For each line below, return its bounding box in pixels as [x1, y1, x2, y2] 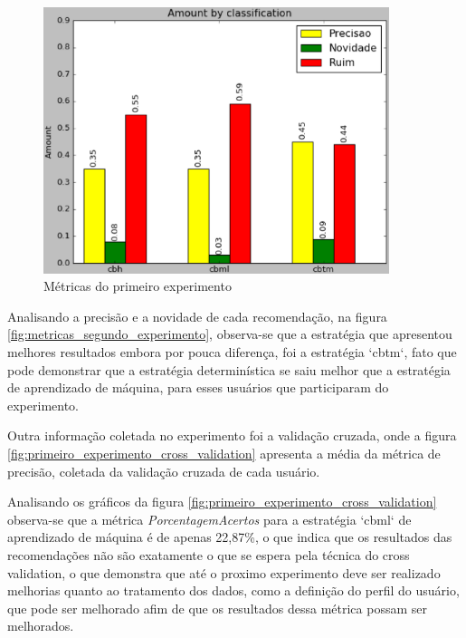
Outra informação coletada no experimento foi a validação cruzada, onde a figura [7, 426, 457, 445]
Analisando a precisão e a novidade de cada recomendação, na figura [7, 306, 387, 325]
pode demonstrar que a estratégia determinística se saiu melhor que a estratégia [7, 360, 451, 379]
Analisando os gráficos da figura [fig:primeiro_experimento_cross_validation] [7, 492, 437, 511]
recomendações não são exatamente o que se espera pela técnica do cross [7, 545, 410, 564]
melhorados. [7, 616, 74, 635]
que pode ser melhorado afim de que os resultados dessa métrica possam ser [7, 598, 427, 617]
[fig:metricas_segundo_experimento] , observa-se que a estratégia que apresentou [7, 324, 452, 343]
